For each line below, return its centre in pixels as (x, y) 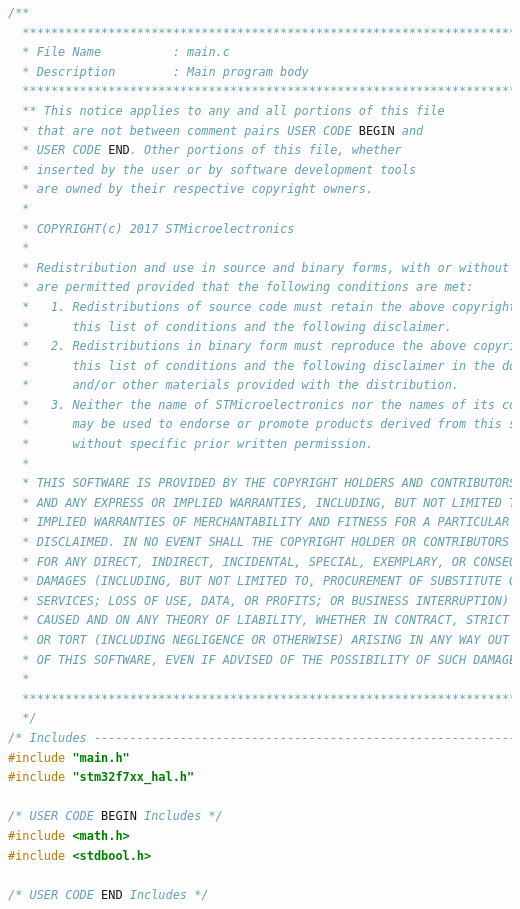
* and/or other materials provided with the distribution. (241, 385)
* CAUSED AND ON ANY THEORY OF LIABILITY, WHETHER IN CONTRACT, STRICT (266, 620)
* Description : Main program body (165, 71)
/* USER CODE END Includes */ (108, 894)
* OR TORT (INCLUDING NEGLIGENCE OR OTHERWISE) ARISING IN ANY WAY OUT (266, 640)
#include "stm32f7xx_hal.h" (101, 777)
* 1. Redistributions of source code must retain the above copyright (269, 306)
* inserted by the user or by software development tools (219, 169)
